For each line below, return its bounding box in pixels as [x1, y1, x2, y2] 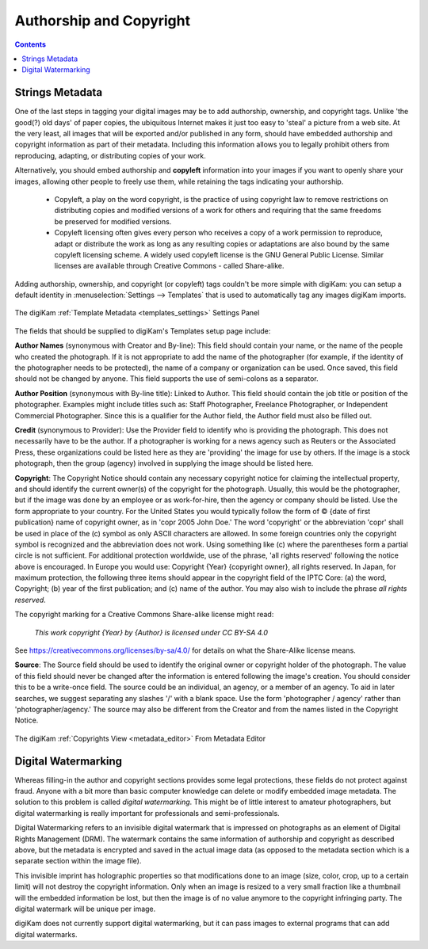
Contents [14, 40, 47, 49]
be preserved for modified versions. [54, 216, 172, 226]
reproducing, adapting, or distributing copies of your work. [14, 151, 206, 160]
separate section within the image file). [14, 856, 142, 866]
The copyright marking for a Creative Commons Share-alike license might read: [14, 610, 274, 619]
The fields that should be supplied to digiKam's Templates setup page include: [14, 326, 271, 336]
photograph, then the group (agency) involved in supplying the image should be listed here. [14, 459, 314, 468]
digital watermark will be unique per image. [14, 904, 156, 913]
